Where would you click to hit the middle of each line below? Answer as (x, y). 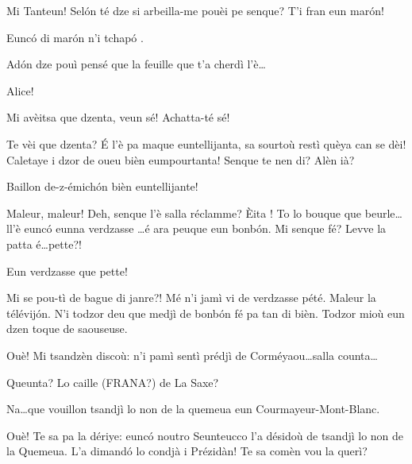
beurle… (383, 213)
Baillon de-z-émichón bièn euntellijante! (102, 186)
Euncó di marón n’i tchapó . (75, 37)
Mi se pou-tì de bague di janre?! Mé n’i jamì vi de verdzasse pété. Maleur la (191, 298)
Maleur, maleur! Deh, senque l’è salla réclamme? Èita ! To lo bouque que (184, 213)
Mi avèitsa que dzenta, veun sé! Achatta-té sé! (118, 117)
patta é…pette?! (44, 244)
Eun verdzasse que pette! (67, 271)
